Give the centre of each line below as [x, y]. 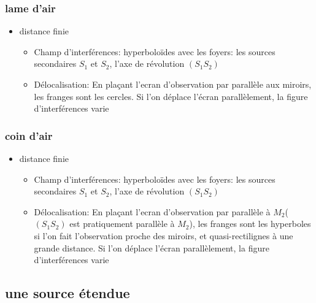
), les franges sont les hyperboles [250, 224]
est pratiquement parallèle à [122, 224]
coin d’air [29, 135]
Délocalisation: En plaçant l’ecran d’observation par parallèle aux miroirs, [173, 84]
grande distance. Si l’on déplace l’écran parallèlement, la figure [152, 247]
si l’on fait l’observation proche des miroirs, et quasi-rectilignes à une [164, 235]
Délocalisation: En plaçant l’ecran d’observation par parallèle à [152, 211]
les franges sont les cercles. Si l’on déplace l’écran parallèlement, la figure [171, 96]
